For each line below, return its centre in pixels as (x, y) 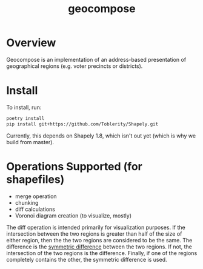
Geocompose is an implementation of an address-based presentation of (96, 59)
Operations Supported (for (74, 166)
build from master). (30, 142)
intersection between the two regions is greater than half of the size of (94, 234)
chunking (27, 202)
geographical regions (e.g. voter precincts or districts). (75, 66)
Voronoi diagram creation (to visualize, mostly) (73, 215)
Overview (31, 43)
